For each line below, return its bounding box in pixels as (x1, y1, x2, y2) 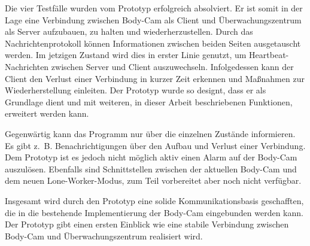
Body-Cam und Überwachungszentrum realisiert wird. (5, 229, 203, 242)
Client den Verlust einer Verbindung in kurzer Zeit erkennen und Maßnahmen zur (5, 72, 305, 84)
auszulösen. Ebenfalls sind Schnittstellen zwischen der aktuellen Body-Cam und (5, 162, 297, 175)
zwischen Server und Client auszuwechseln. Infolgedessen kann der (51, 60, 294, 72)
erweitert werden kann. (5, 107, 89, 120)
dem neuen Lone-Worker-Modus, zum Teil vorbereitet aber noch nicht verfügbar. (5, 174, 302, 187)
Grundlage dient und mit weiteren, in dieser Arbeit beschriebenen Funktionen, (5, 95, 293, 108)
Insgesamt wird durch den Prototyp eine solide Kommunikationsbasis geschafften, (5, 194, 304, 206)
